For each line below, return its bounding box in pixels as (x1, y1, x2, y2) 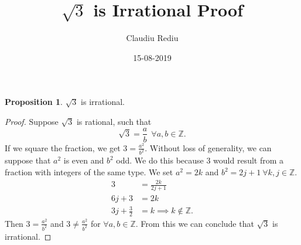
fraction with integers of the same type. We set (5, 166, 173, 178)
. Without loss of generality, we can (145, 141, 272, 154)
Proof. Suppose (5, 115, 59, 127)
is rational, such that (76, 115, 152, 127)
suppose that (5, 154, 51, 166)
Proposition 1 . (5, 96, 63, 108)
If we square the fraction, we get (5, 141, 121, 154)
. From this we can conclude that (135, 217, 254, 229)
